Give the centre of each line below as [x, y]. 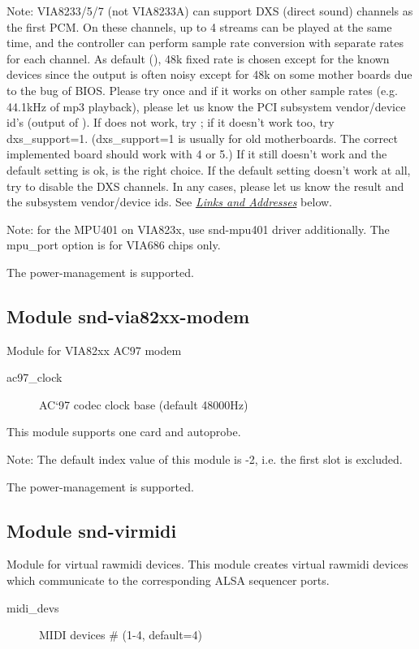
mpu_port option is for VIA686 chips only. [114, 245]
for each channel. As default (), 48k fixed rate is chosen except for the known [198, 58]
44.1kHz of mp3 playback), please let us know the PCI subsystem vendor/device [206, 106]
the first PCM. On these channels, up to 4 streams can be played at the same [199, 26]
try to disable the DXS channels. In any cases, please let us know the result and [205, 186]
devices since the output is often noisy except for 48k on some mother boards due [209, 74]
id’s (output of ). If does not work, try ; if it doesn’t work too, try [171, 122]
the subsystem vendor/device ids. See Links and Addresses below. [170, 202]
